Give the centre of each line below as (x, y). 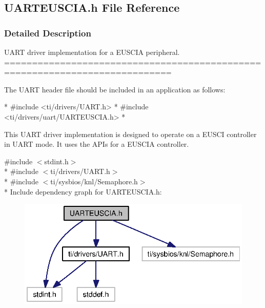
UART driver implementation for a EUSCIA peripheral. (92, 52)
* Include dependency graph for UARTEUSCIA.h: (83, 191)
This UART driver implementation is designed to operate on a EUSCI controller (130, 134)
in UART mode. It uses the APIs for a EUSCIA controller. (97, 144)
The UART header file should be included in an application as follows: (115, 89)
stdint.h (56, 161)
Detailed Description (48, 33)
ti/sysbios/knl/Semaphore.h (94, 181)
